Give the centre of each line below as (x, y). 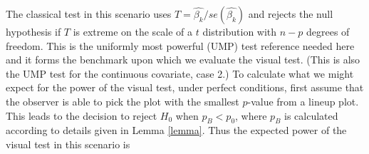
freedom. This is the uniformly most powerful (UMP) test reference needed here (180, 45)
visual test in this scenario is (68, 144)
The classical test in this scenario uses (89, 14)
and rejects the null (291, 14)
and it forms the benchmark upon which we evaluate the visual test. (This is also (183, 60)
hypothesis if (33, 31)
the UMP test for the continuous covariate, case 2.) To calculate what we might (180, 73)
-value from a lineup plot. (303, 101)
